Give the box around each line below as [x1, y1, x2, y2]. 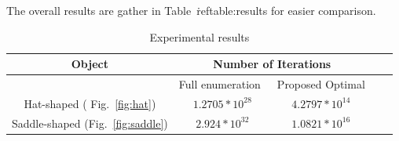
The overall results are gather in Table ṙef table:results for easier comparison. [6, 2, 376, 18]
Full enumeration [178, 76, 261, 92]
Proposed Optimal [276, 76, 365, 92]
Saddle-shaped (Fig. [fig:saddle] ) [12, 114, 168, 131]
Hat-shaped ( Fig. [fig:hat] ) [24, 95, 156, 111]
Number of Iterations [213, 56, 331, 72]
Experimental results [149, 28, 250, 45]
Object [71, 56, 108, 72]
